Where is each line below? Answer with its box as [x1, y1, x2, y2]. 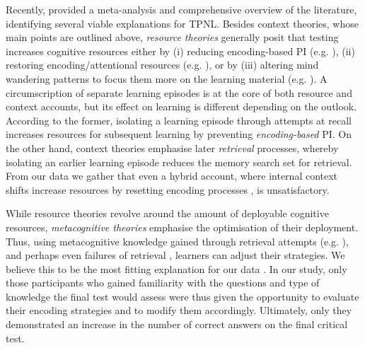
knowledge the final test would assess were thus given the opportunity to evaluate [6, 289, 359, 303]
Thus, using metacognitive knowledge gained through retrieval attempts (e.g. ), [6, 233, 349, 248]
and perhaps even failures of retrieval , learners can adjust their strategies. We [6, 248, 345, 262]
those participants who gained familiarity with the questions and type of [6, 275, 320, 290]
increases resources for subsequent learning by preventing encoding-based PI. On [6, 127, 352, 141]
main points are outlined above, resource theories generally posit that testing [6, 30, 339, 45]
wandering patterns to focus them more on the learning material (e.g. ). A [6, 71, 328, 86]
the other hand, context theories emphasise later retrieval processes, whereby [6, 140, 339, 155]
